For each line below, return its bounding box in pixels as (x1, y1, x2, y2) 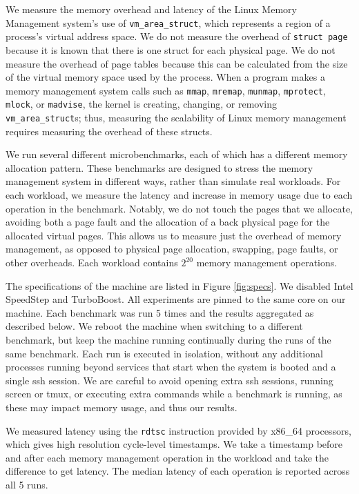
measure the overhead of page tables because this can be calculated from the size (6, 56, 348, 70)
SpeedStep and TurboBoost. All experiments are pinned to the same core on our (6, 292, 346, 306)
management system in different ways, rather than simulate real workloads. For (6, 174, 341, 188)
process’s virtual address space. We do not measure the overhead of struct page (6, 29, 348, 43)
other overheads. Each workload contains (6, 255, 178, 269)
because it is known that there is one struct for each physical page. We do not (6, 42, 336, 57)
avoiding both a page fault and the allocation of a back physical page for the (6, 215, 330, 229)
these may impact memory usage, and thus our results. (6, 399, 237, 414)
